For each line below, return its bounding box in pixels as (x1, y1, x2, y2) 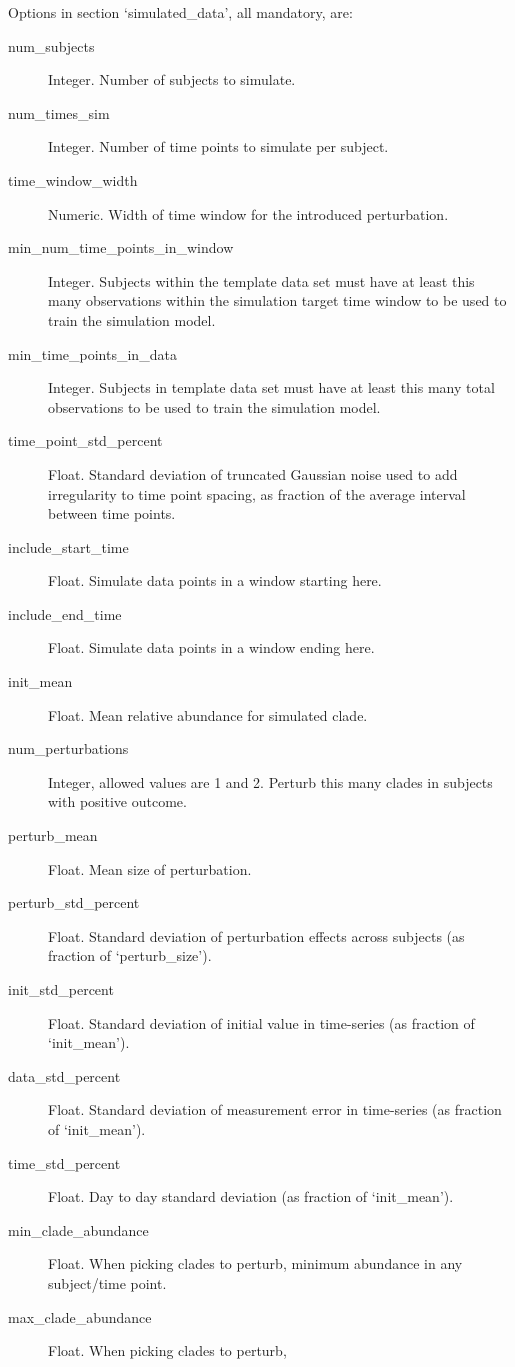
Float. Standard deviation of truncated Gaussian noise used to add (48, 463, 458, 484)
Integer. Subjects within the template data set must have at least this (48, 270, 475, 291)
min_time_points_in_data (8, 343, 177, 364)
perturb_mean (8, 825, 98, 846)
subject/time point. (48, 1272, 167, 1293)
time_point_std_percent (8, 430, 163, 451)
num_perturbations (8, 738, 129, 759)
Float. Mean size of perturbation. (48, 858, 252, 879)
